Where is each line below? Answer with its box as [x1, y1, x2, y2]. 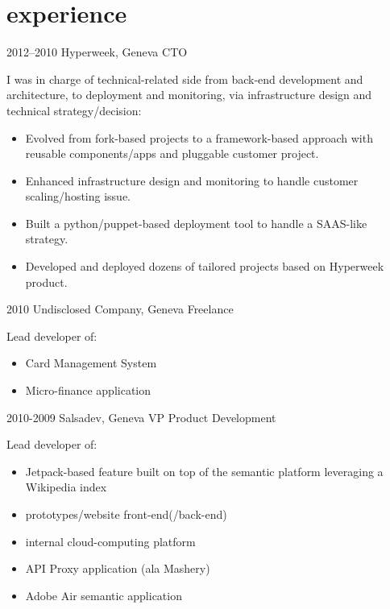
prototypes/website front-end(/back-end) [25, 506, 227, 522]
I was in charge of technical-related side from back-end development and [6, 70, 363, 87]
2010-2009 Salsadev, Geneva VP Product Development [6, 408, 276, 425]
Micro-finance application [25, 382, 151, 399]
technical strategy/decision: [6, 101, 142, 118]
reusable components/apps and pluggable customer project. [25, 145, 319, 162]
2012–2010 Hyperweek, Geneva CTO [6, 43, 188, 60]
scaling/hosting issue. [25, 188, 131, 205]
